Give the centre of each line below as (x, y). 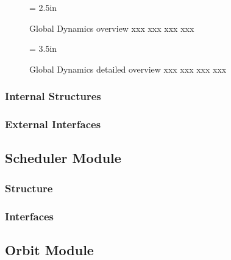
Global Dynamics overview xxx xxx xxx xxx (112, 28)
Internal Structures (53, 96)
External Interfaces (53, 124)
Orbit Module (49, 249)
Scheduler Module (63, 158)
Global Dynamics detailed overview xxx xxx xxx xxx (128, 69)
